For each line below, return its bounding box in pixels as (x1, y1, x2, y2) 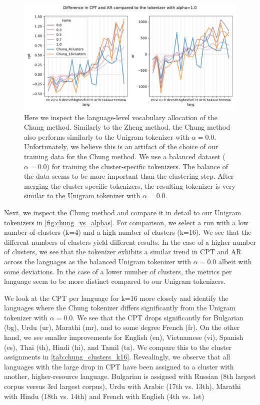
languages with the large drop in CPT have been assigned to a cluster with (4, 361, 234, 371)
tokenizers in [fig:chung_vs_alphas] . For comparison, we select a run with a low (4, 217, 248, 227)
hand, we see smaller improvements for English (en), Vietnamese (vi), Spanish (4, 332, 243, 342)
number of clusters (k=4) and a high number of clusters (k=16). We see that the (4, 227, 251, 237)
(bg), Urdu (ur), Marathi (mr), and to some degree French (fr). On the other (4, 322, 240, 332)
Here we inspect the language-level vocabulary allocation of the (24, 112, 218, 122)
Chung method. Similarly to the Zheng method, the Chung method (24, 122, 230, 132)
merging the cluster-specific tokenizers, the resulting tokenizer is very (24, 180, 235, 191)
